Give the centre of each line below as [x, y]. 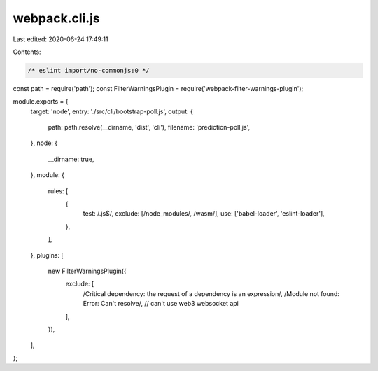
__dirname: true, [71, 159]
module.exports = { [41, 101]
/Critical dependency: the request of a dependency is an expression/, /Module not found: [211, 293]
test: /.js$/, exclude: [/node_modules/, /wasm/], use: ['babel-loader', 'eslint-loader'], [204, 213]
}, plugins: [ [47, 255]
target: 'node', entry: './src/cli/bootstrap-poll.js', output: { [112, 111]
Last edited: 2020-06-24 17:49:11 [61, 39]
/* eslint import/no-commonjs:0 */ [89, 70]
